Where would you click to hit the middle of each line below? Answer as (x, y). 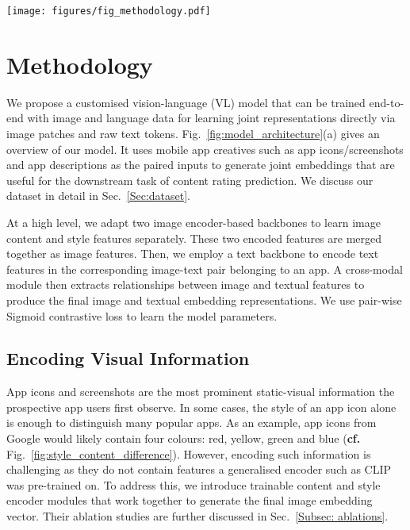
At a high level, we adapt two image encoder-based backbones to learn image (194, 222)
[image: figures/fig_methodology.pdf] (109, 11)
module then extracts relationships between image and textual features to (186, 284)
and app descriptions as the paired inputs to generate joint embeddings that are (201, 165)
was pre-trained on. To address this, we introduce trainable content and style (194, 484)
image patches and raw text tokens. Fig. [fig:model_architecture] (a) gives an (193, 133)
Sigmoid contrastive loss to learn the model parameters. (142, 315)
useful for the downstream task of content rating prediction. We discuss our (190, 180)
